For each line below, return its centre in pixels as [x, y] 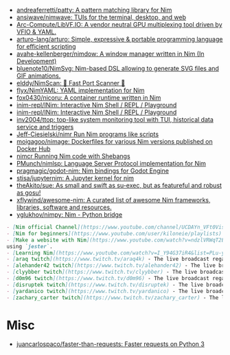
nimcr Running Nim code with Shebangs [73, 156]
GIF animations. [38, 76]
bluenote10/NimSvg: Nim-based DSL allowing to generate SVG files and [117, 68]
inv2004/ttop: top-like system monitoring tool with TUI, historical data [115, 119]
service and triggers [45, 127]
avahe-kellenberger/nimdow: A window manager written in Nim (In [110, 54]
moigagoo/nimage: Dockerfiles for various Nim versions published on [115, 141]
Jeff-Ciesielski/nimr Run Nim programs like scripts [88, 134]
